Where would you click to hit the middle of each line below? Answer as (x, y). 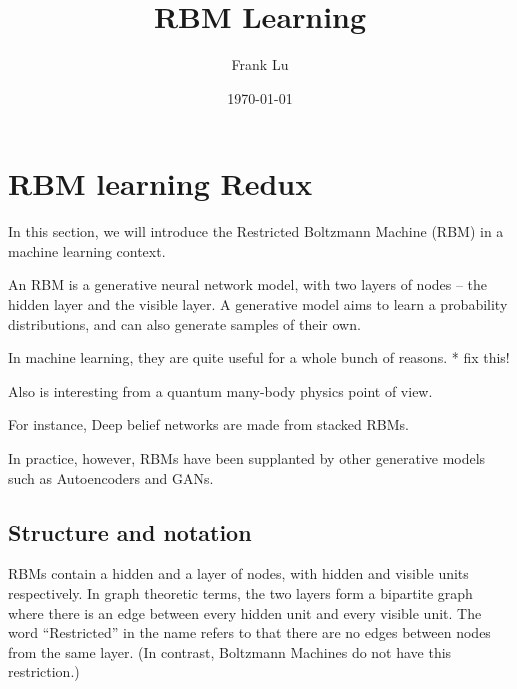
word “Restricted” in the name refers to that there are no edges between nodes (249, 632)
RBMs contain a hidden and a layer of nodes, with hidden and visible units (238, 573)
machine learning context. (87, 250)
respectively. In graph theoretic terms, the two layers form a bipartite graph (240, 592)
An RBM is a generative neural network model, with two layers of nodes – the (248, 284)
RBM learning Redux (160, 183)
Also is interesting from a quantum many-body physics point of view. (220, 390)
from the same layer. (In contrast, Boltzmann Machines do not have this (230, 651)
